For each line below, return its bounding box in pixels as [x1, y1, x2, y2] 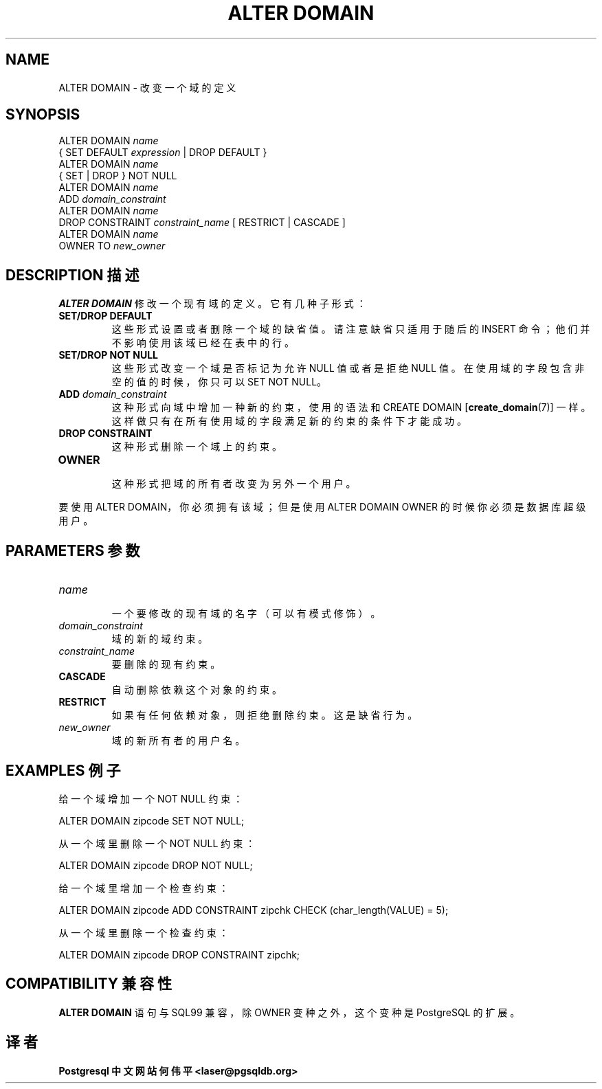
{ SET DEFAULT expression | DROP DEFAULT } [58, 146, 267, 159]
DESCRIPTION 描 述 [5, 266, 140, 284]
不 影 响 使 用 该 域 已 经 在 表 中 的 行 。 [111, 337, 294, 349]
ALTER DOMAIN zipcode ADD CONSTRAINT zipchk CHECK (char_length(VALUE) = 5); [58, 903, 449, 916]
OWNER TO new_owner [58, 240, 166, 252]
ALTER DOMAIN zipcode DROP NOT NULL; [58, 859, 253, 871]
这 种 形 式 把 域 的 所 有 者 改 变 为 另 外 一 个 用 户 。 [111, 478, 356, 490]
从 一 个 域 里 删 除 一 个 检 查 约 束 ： [58, 926, 229, 939]
